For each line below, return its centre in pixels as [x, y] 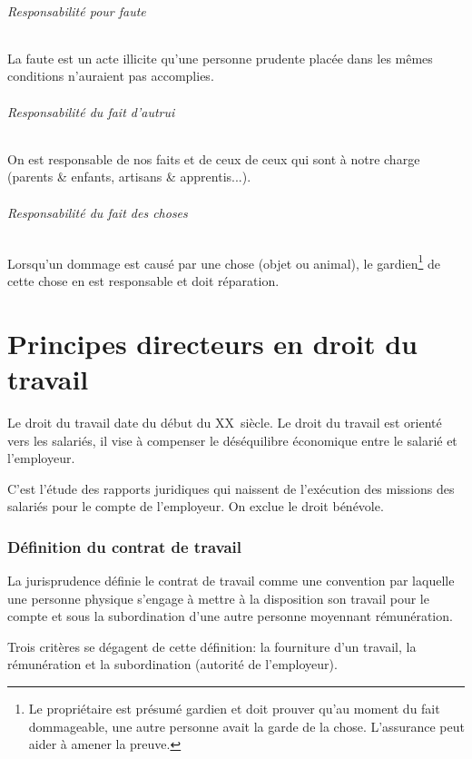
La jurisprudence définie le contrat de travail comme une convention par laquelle [231, 581]
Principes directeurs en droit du [212, 343]
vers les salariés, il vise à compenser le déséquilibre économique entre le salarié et [232, 440]
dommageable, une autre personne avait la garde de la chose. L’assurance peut [246, 726]
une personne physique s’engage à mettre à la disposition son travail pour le [218, 598]
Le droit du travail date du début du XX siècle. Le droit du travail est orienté [225, 422]
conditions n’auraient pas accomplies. [111, 76]
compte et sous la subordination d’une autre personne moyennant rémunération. [230, 616]
